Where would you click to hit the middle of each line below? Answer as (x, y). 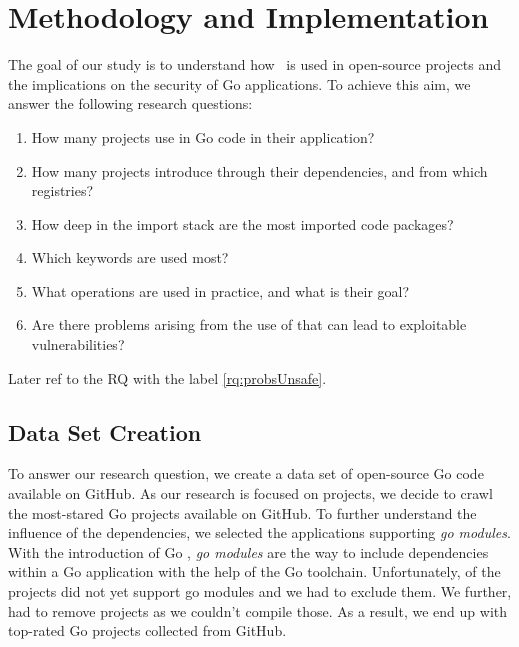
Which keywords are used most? (130, 257)
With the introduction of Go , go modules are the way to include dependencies (248, 551)
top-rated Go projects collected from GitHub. (147, 630)
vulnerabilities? (78, 344)
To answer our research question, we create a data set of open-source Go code (246, 473)
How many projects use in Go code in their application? (203, 136)
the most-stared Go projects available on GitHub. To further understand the (242, 512)
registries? (62, 190)
